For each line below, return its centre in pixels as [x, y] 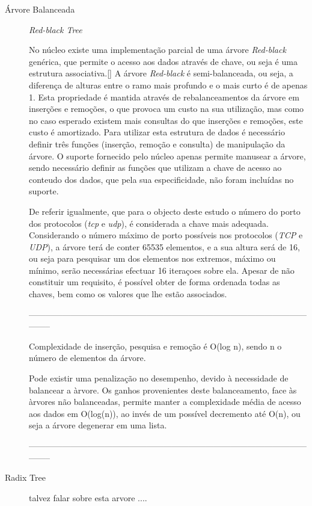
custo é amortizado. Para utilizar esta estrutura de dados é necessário [157, 132]
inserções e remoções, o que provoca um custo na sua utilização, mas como [167, 109]
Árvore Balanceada [40, 9]
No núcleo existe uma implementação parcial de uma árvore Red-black [158, 50]
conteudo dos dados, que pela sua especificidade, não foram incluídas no [161, 179]
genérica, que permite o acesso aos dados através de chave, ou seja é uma [163, 61]
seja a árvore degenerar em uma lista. [98, 425]
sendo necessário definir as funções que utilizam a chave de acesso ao [155, 168]
